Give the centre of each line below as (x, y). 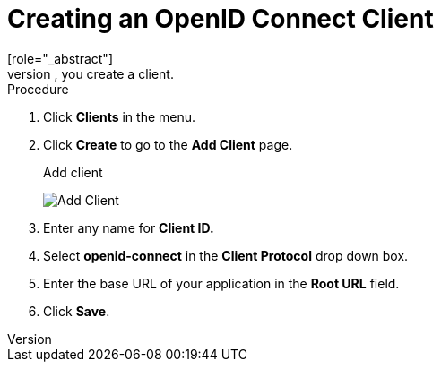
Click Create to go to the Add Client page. (168, 144)
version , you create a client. (91, 73)
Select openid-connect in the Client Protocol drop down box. (226, 255)
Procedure (38, 89)
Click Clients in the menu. (120, 116)
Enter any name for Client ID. (129, 227)
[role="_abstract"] (61, 58)
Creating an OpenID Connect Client (220, 19)
